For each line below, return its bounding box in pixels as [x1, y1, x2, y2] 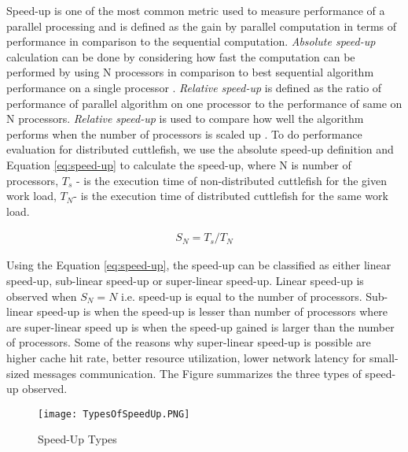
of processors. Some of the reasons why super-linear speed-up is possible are [6, 334, 371, 350]
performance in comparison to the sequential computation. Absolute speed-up [6, 33, 376, 50]
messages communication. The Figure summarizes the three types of [33, 365, 362, 381]
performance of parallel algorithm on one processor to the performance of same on [6, 94, 402, 111]
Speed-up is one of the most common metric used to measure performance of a [6, 2, 385, 18]
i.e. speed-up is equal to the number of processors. [121, 287, 362, 304]
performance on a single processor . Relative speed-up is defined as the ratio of [6, 79, 382, 95]
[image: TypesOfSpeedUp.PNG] [38, 408, 190, 420]
